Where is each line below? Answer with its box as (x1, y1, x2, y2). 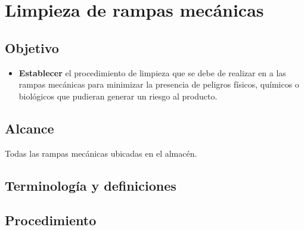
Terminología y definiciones (5, 176, 176, 194)
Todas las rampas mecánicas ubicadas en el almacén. (5, 147, 197, 159)
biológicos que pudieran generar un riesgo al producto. (18, 89, 218, 102)
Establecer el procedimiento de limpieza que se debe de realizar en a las (18, 66, 286, 79)
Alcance (5, 119, 54, 137)
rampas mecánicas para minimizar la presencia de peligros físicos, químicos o (18, 78, 299, 91)
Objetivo (5, 38, 59, 57)
